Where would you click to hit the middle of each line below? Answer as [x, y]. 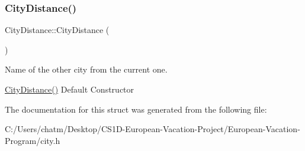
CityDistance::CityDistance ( [57, 30]
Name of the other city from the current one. [86, 69]
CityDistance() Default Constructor [70, 89]
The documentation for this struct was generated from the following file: [136, 109]
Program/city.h [33, 140]
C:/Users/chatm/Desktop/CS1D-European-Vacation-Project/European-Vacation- [152, 129]
